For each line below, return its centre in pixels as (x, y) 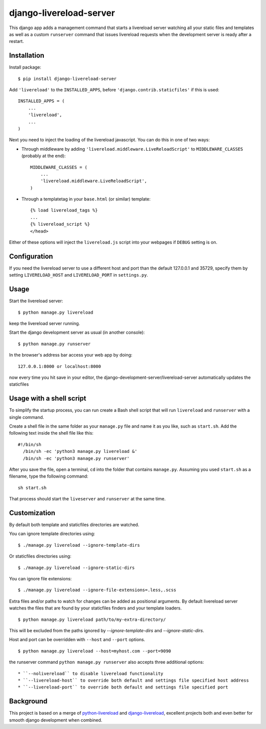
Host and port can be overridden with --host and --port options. (77, 640)
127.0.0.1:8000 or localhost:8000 (59, 366)
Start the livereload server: (36, 301)
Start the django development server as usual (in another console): (77, 332)
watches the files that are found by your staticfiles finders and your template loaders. (96, 608)
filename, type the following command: (49, 476)
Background (28, 701)
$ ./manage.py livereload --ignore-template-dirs (79, 545)
